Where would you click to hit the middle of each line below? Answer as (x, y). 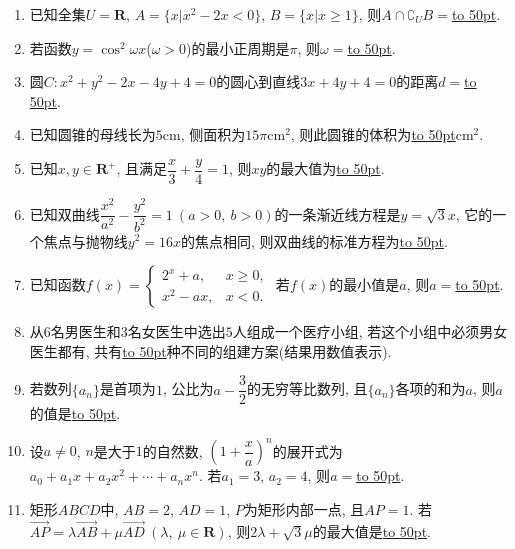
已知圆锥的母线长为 (92, 134)
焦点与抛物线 (85, 240)
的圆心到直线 (258, 81)
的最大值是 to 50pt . (371, 530)
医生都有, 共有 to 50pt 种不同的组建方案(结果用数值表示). (210, 350)
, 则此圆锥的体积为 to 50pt (373, 134)
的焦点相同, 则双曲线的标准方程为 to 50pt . (314, 240)
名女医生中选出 (176, 331)
